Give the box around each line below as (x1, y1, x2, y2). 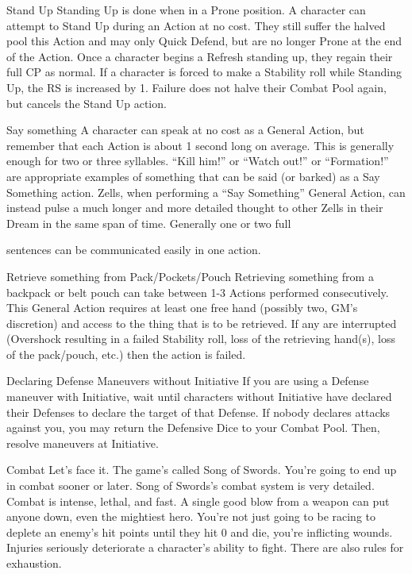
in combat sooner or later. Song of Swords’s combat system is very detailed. (6, 477, 375, 494)
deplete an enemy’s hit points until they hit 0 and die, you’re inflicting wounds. (6, 523, 393, 540)
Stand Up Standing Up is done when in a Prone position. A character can (6, 2, 366, 17)
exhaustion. (6, 555, 62, 571)
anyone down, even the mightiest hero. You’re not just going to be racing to (6, 508, 375, 525)
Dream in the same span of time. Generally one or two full (6, 214, 291, 231)
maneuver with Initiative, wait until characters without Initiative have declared (6, 388, 392, 405)
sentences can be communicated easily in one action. (6, 241, 261, 258)
